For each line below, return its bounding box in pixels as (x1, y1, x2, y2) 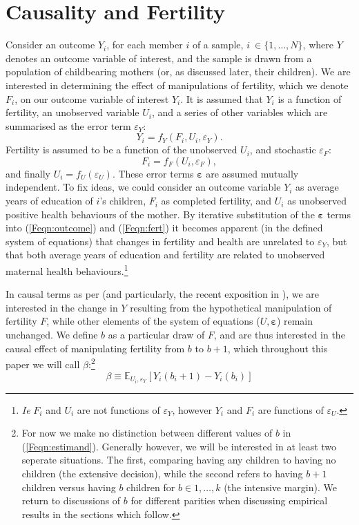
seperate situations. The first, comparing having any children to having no (21, 452, 336, 467)
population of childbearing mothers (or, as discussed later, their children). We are (6, 64, 351, 79)
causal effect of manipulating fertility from (6, 341, 185, 355)
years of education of (6, 193, 93, 208)
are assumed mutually (206, 166, 299, 180)
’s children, (99, 193, 146, 208)
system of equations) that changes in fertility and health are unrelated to (6, 233, 315, 248)
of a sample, (192, 37, 244, 52)
